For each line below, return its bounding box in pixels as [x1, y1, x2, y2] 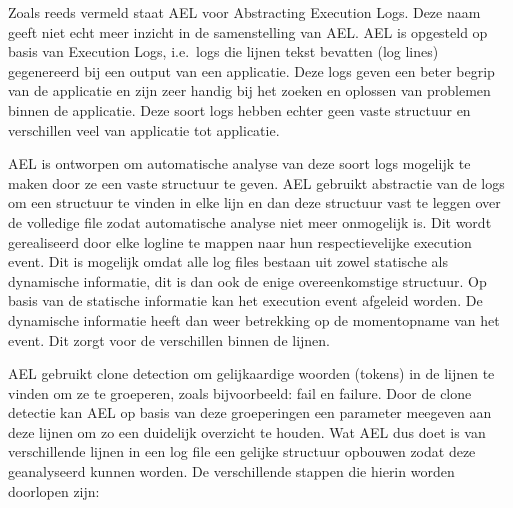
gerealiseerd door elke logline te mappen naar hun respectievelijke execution [8, 231, 472, 252]
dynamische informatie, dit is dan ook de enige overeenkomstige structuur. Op [8, 270, 487, 291]
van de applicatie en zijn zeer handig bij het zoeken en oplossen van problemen [8, 80, 491, 101]
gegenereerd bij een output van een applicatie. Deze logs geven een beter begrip [8, 60, 495, 81]
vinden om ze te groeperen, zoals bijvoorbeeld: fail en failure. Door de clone [8, 382, 472, 403]
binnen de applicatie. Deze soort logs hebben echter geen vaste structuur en [8, 99, 471, 120]
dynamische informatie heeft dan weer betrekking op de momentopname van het [8, 309, 500, 330]
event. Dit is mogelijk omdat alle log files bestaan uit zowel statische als [8, 251, 449, 272]
